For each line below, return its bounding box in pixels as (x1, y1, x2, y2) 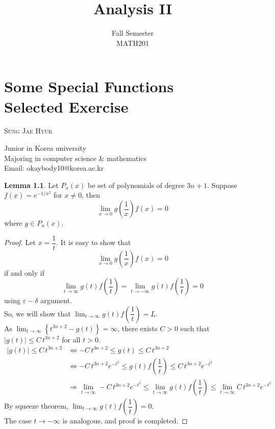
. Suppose (207, 179, 237, 190)
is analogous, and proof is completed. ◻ (62, 415, 188, 426)
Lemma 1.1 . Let (4, 179, 59, 190)
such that (180, 323, 210, 333)
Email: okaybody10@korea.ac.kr (4, 163, 104, 173)
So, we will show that (4, 308, 71, 318)
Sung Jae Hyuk (4, 125, 53, 136)
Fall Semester (112, 28, 154, 38)
